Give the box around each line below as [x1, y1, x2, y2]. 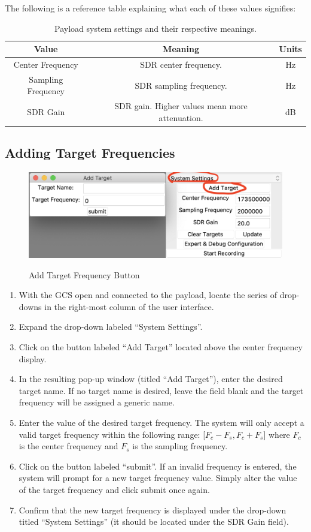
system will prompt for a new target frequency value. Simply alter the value [19, 471, 297, 484]
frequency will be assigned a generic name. [19, 396, 175, 408]
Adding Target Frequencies [5, 143, 175, 162]
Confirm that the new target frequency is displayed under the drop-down [19, 503, 286, 516]
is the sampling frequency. [132, 440, 228, 452]
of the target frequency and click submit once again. [19, 483, 210, 495]
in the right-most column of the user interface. [44, 300, 214, 312]
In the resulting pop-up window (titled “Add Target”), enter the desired [19, 372, 283, 385]
